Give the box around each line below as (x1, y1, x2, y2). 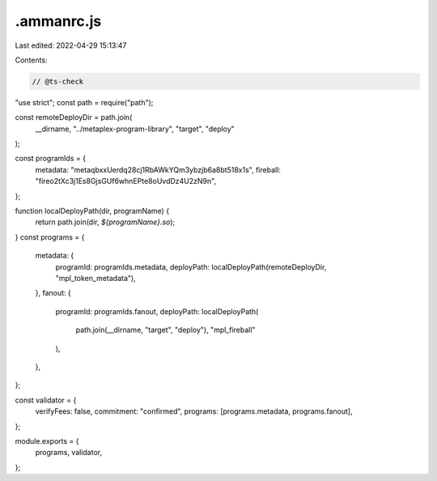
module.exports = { (15, 436, 79, 445)
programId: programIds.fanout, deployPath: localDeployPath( (55, 306, 259, 316)
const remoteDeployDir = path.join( (15, 113, 133, 122)
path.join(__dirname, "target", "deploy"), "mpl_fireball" (75, 325, 256, 335)
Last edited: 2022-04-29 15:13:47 (15, 40, 127, 50)
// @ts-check (32, 77, 84, 86)
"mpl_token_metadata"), (55, 273, 137, 283)
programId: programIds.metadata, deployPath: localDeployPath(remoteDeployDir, (55, 262, 327, 271)
